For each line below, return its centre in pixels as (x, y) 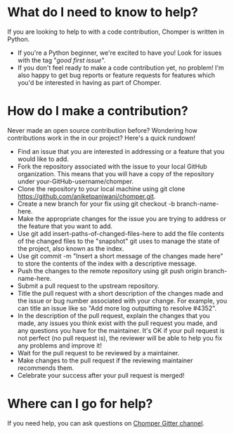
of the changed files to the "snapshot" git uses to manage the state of (118, 241)
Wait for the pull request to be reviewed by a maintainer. (98, 353)
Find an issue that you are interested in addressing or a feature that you (121, 151)
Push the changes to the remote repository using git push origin (110, 270)
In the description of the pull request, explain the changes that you (113, 315)
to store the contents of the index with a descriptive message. (107, 263)
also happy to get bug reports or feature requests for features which (116, 75)
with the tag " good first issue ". (61, 60)
